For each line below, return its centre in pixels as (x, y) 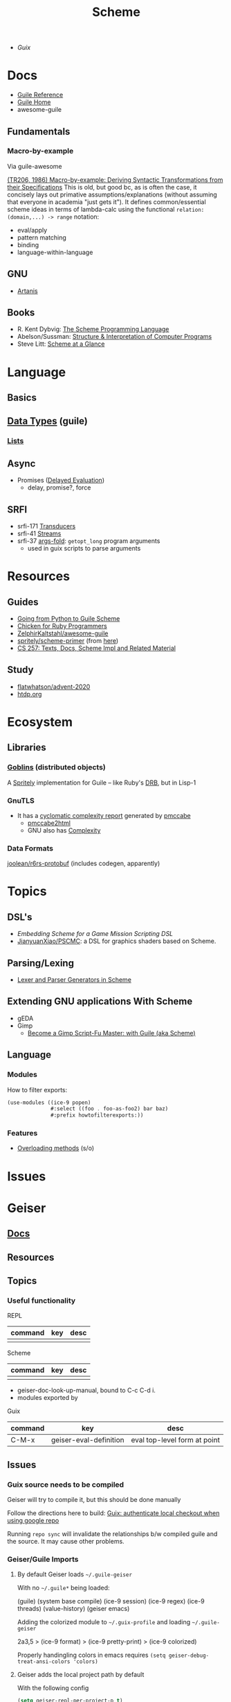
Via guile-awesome (35, 166)
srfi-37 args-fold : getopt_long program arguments (89, 541)
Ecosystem (40, 722)
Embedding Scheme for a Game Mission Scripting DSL (95, 934)
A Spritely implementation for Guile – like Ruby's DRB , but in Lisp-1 (102, 783)
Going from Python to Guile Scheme (68, 618)
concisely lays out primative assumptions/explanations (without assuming (112, 194)
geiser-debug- (189, 1656)
